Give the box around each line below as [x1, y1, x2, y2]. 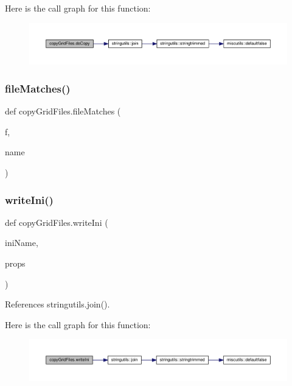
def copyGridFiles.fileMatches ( [5, 105, 121, 118]
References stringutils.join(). [5, 298, 110, 311]
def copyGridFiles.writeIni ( [5, 216, 108, 228]
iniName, [5, 236, 38, 249]
